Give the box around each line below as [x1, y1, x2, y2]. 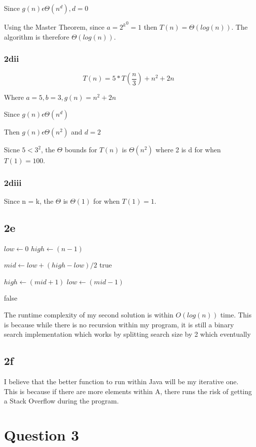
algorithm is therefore [4, 31, 70, 42]
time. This [220, 309, 252, 319]
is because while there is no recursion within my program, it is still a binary [4, 319, 234, 329]
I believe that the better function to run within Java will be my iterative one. [4, 376, 239, 386]
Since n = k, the [4, 195, 53, 206]
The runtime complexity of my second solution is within [4, 309, 173, 319]
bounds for [64, 144, 97, 154]
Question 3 [4, 424, 79, 445]
